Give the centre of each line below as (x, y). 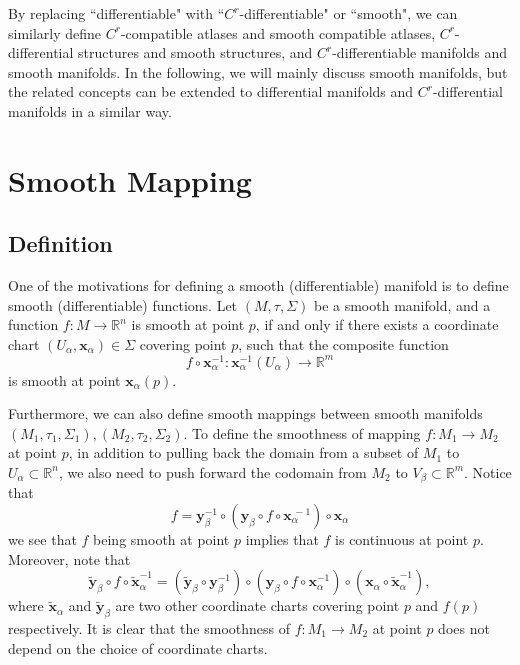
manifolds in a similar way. (90, 110)
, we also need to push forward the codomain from (212, 471)
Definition (60, 243)
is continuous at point (402, 539)
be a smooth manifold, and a (402, 304)
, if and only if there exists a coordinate (377, 324)
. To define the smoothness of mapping (302, 432)
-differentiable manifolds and (419, 52)
